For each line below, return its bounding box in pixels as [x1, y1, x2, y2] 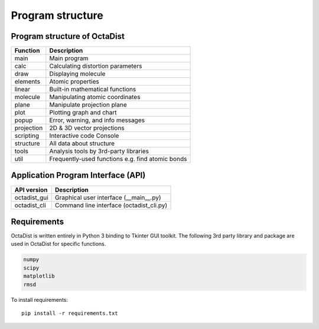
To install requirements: [11, 296, 68, 303]
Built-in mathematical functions [49, 85, 136, 94]
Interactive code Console [49, 131, 119, 140]
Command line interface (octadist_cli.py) [55, 201, 168, 209]
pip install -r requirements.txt [21, 310, 118, 317]
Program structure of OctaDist [11, 31, 125, 41]
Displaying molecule [49, 70, 106, 78]
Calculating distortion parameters [49, 62, 142, 70]
